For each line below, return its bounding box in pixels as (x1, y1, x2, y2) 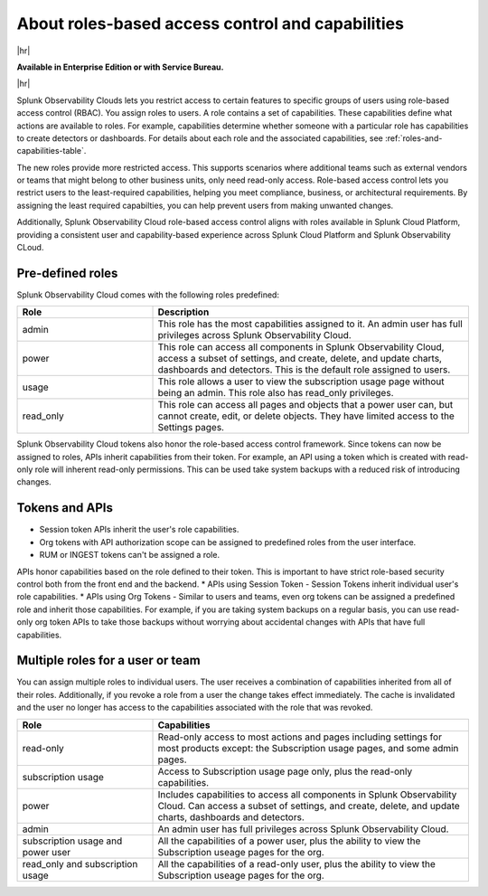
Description (157, 306, 210, 318)
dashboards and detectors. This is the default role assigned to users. (157, 363, 451, 376)
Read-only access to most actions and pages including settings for (157, 731, 443, 743)
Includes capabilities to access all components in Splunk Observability (157, 788, 457, 800)
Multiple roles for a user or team (16, 653, 201, 668)
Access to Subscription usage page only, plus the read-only (157, 765, 413, 778)
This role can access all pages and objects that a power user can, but (157, 399, 454, 411)
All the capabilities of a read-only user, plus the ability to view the (157, 857, 436, 870)
